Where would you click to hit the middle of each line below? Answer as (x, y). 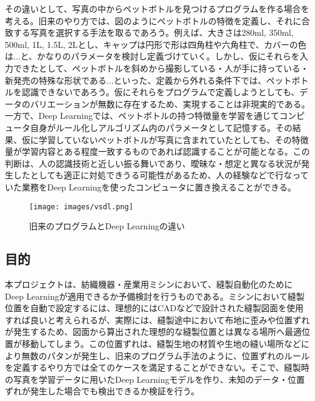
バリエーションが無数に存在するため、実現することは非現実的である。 (170, 103)
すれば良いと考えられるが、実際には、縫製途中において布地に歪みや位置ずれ (157, 319)
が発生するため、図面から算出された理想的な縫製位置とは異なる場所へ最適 (153, 332)
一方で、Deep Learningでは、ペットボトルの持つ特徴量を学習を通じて (142, 116)
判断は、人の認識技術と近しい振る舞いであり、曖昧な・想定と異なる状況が (153, 163)
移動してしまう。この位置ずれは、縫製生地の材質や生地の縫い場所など (161, 343)
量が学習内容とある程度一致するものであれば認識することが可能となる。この (157, 151)
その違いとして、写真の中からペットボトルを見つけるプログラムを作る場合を (157, 8)
